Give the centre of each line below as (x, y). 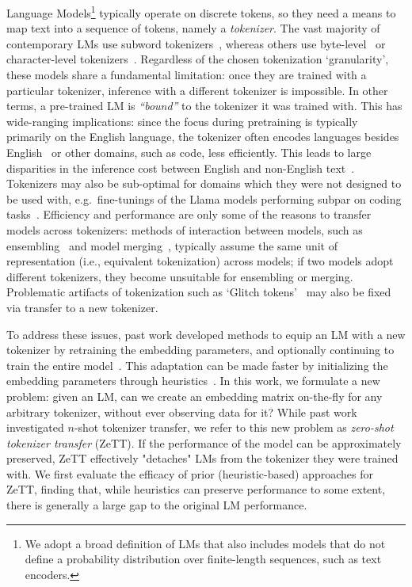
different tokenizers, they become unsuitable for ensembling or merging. (180, 276)
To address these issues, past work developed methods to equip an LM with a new (206, 334)
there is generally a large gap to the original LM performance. (157, 505)
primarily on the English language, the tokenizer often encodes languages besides (203, 137)
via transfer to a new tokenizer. (82, 307)
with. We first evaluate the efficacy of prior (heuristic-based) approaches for (190, 473)
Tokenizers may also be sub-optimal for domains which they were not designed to (204, 183)
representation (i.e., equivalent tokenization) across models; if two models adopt (200, 261)
